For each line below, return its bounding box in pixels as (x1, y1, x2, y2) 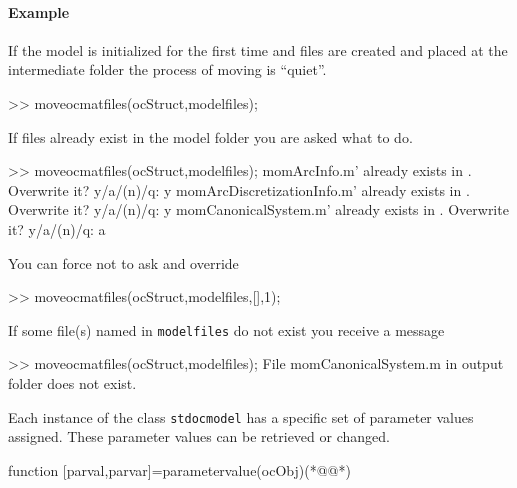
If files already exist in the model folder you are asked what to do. (8, 126, 413, 147)
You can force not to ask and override (8, 252, 239, 273)
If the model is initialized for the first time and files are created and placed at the (8, 39, 508, 60)
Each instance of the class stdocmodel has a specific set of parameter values (8, 406, 474, 427)
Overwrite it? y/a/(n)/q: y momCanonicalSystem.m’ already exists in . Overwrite (8, 199, 509, 220)
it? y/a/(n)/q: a (8, 218, 106, 239)
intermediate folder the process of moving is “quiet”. (8, 59, 327, 80)
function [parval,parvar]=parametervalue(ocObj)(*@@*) (8, 459, 351, 480)
